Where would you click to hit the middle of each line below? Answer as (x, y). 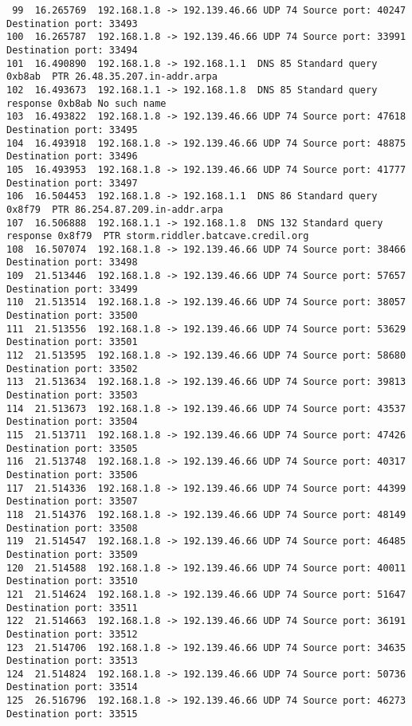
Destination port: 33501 (72, 342)
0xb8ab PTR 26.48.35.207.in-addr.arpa (112, 77)
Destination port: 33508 (72, 528)
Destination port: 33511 (72, 608)
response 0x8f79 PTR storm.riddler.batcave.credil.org (158, 236)
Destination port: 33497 (72, 183)
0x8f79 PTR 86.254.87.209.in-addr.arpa (115, 209)
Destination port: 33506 (72, 475)
